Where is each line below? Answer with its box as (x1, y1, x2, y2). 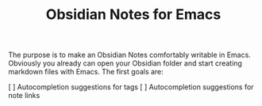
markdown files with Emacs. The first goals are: (8, 67, 164, 77)
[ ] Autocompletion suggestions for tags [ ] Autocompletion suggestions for (8, 82, 254, 92)
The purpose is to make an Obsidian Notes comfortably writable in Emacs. (8, 50, 252, 60)
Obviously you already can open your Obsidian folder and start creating (8, 59, 242, 68)
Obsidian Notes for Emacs (45, 6, 222, 24)
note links (8, 91, 40, 100)
